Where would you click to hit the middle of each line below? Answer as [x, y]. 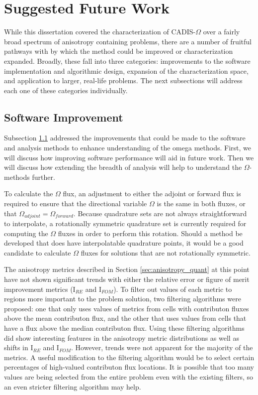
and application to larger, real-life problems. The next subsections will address [123, 80]
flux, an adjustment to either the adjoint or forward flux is [152, 194]
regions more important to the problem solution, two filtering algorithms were [123, 299]
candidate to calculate [38, 252]
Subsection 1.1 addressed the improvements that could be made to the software [125, 138]
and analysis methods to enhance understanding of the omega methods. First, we [128, 148]
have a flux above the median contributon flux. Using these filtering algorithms [124, 328]
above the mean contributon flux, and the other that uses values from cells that [125, 318]
